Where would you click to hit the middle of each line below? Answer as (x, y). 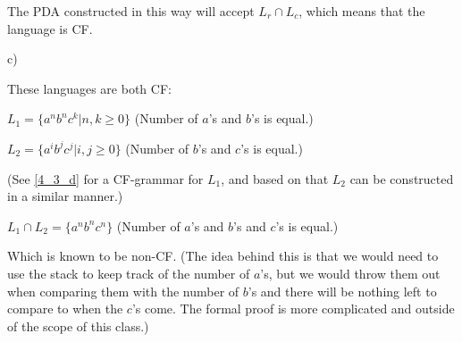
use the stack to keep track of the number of (129, 273)
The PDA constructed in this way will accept (131, 11)
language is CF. (50, 28)
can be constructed (402, 178)
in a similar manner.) (65, 196)
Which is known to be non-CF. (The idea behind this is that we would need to (223, 256)
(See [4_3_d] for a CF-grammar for (105, 178)
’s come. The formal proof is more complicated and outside (293, 309)
